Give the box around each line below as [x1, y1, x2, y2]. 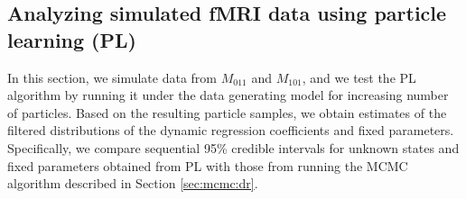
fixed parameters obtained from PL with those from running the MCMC [7, 156, 408, 175]
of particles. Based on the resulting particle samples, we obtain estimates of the [7, 103, 447, 122]
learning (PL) [7, 25, 136, 53]
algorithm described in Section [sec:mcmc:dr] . [7, 174, 258, 193]
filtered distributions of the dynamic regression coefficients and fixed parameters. [7, 121, 454, 140]
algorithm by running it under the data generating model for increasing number [7, 86, 449, 104]
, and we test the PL [302, 68, 416, 86]
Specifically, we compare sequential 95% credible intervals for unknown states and [7, 138, 460, 157]
